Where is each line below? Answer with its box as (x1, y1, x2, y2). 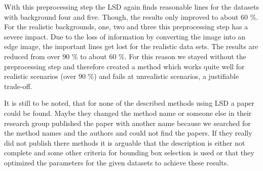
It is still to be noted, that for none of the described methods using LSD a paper (4, 98, 255, 108)
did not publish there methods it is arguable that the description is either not (4, 137, 245, 148)
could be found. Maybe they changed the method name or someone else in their (4, 107, 252, 118)
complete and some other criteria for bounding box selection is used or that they (4, 147, 254, 158)
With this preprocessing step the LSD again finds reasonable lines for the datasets (4, 2, 259, 12)
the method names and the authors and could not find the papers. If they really (4, 127, 252, 138)
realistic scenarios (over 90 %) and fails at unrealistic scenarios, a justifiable (4, 71, 239, 81)
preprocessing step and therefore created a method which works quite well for (4, 61, 245, 71)
